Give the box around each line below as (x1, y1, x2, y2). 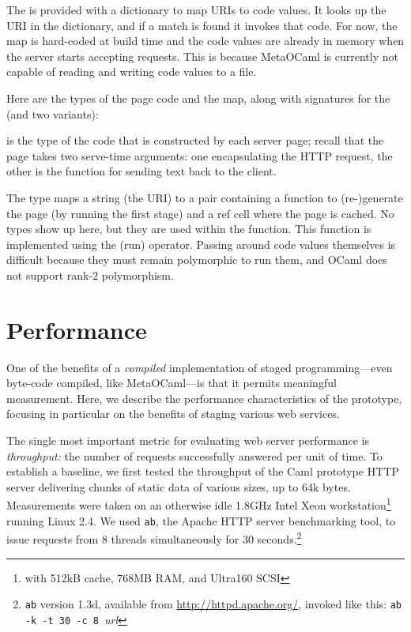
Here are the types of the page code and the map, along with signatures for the (6, 89, 390, 106)
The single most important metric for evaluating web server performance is (6, 432, 370, 448)
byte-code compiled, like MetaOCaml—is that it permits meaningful (6, 374, 337, 391)
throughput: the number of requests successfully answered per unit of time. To (6, 447, 383, 464)
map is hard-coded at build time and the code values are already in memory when (6, 32, 405, 49)
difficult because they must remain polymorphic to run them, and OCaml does (6, 251, 387, 268)
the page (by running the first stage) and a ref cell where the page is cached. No (6, 205, 394, 221)
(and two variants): (6, 105, 99, 122)
